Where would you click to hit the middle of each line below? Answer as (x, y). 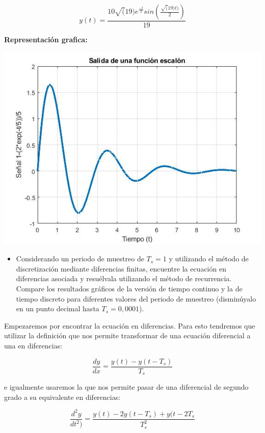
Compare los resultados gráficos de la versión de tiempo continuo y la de (129, 288)
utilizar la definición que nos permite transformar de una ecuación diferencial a (127, 335)
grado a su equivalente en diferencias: (62, 397)
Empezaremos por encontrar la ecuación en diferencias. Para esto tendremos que (130, 325)
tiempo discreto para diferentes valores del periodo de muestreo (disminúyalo (136, 298)
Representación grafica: (46, 39)
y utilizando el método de (209, 259)
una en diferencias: (33, 345)
